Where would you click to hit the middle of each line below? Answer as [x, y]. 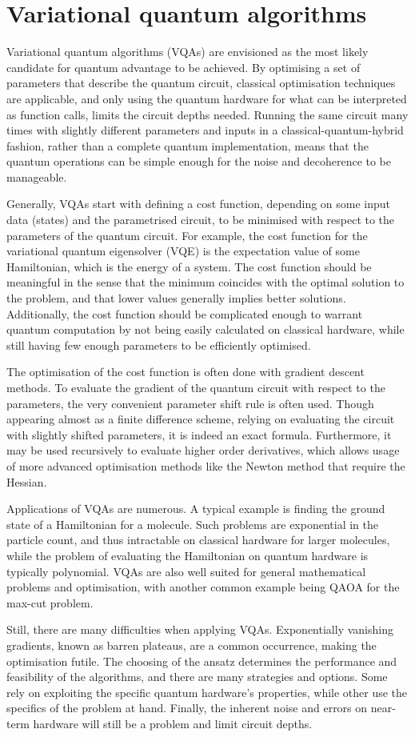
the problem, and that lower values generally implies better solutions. [176, 298]
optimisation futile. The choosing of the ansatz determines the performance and [202, 661]
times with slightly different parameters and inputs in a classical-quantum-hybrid [205, 130]
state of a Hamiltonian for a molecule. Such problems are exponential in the [192, 524]
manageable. [37, 176]
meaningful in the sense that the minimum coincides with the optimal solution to [206, 282]
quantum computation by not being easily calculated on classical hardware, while [206, 329]
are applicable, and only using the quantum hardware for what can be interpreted [207, 98]
